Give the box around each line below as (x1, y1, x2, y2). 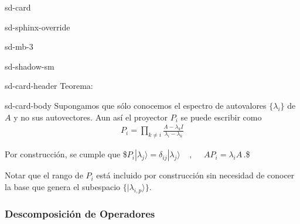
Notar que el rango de (5, 169, 83, 181)
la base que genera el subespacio (5, 180, 121, 192)
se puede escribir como (180, 111, 262, 123)
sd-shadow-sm (5, 60, 54, 72)
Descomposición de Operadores (5, 206, 155, 220)
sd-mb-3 (5, 40, 33, 53)
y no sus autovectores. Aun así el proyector (13, 111, 168, 123)
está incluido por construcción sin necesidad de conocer (96, 169, 295, 181)
